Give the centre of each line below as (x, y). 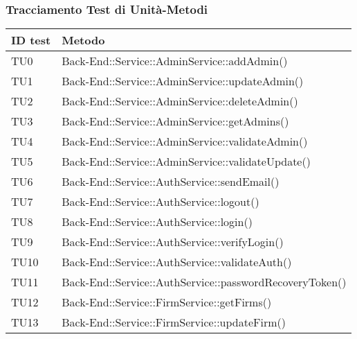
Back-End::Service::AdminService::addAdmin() (175, 61)
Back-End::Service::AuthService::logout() (161, 202)
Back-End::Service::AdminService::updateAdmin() (183, 81)
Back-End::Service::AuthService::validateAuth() (177, 262)
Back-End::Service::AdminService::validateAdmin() (185, 141)
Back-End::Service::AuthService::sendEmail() (171, 182)
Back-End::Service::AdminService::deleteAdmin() (180, 101)
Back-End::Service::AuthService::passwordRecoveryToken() (204, 282)
